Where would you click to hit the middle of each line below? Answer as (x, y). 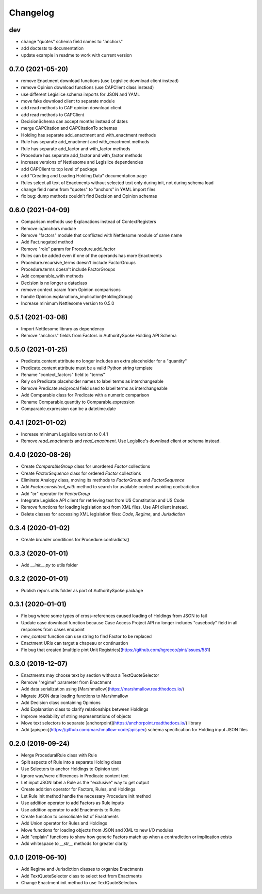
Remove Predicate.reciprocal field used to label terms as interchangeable (94, 388)
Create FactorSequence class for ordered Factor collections (81, 473)
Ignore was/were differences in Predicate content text (75, 775)
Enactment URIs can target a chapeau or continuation (75, 643)
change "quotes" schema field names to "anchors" (72, 42)
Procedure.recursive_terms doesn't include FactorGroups (78, 262)
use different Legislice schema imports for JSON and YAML (81, 94)
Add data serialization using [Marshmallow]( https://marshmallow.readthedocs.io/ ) (103, 689)
